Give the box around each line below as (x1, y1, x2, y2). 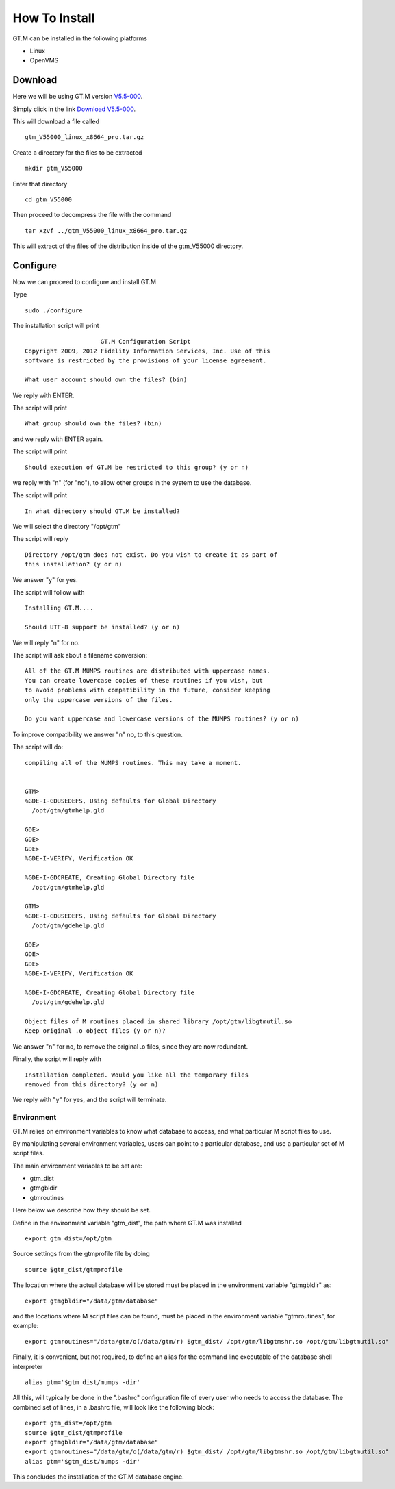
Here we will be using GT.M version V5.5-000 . (12, 92, 143, 101)
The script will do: (12, 743, 64, 751)
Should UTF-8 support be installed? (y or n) (25, 623, 181, 631)
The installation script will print (12, 322, 99, 330)
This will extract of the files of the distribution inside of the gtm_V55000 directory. (12, 242, 243, 250)
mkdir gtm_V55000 (25, 164, 83, 173)
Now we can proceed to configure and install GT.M (12, 278, 157, 286)
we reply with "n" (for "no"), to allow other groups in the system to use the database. (12, 478, 252, 486)
